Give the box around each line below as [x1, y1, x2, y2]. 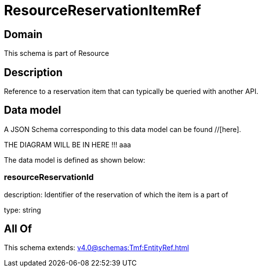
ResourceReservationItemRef [4, 2, 201, 19]
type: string [4, 205, 41, 214]
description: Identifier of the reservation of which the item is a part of [4, 190, 228, 199]
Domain [4, 28, 43, 41]
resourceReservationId [4, 172, 94, 182]
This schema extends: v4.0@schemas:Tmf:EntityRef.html [4, 243, 189, 252]
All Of [4, 223, 32, 235]
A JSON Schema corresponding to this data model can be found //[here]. [4, 125, 241, 134]
